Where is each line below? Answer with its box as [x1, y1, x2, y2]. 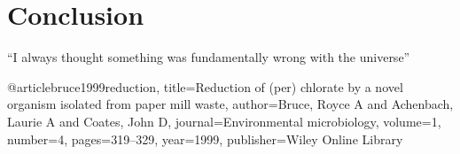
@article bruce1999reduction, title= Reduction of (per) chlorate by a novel [7, 77, 403, 96]
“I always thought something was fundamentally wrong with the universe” [7, 48, 410, 66]
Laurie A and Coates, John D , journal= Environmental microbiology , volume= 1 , [7, 112, 441, 130]
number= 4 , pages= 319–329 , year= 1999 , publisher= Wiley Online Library [7, 129, 403, 148]
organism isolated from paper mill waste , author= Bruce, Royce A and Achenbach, [7, 95, 454, 113]
